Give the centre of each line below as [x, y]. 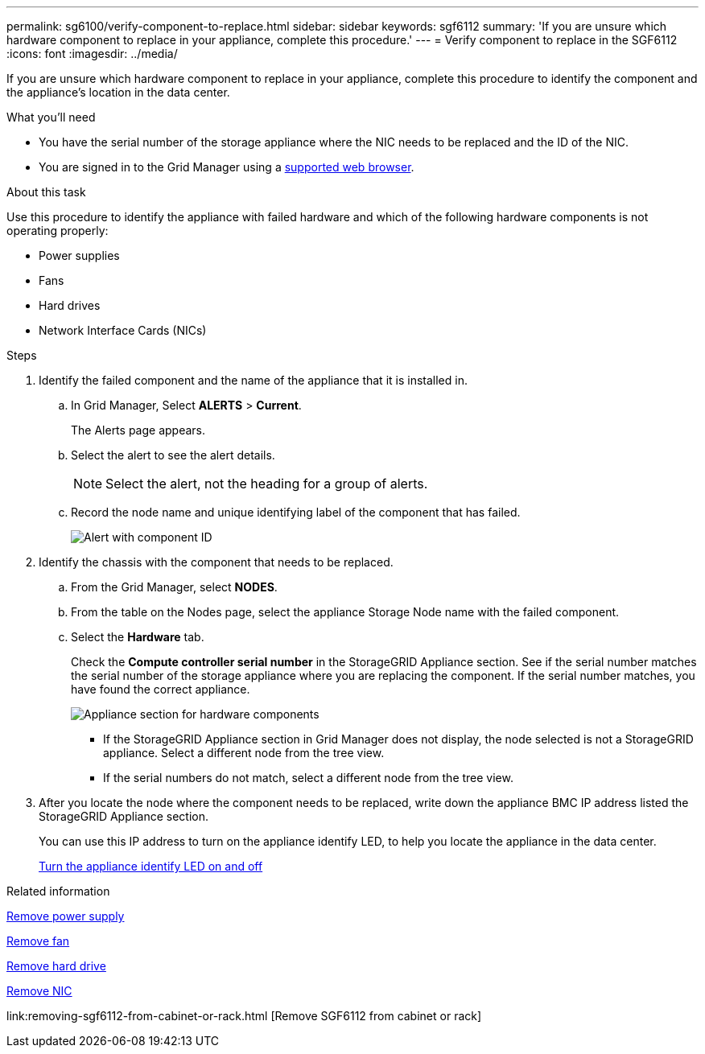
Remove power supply [66, 916]
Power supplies [79, 255]
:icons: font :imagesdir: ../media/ [92, 54]
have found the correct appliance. [161, 689]
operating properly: [58, 231]
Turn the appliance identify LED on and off [151, 866]
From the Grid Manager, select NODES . [174, 587]
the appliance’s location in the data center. [118, 92]
